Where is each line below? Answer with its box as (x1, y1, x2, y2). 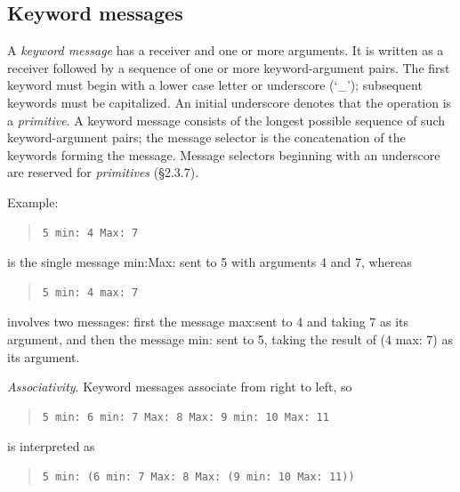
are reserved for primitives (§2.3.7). (7, 163, 199, 181)
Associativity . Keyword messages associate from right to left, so (7, 377, 352, 396)
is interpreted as (7, 437, 95, 456)
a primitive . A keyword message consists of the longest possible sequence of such (7, 110, 445, 129)
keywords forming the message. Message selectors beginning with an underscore (7, 145, 440, 164)
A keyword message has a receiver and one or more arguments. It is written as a (7, 41, 444, 60)
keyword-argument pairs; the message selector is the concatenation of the (7, 128, 406, 147)
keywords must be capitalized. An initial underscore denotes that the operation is (7, 93, 452, 111)
